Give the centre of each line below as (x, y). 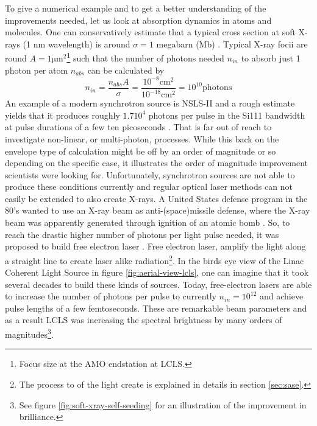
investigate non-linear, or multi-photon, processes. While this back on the (142, 138)
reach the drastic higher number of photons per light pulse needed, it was (142, 234)
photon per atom (37, 70)
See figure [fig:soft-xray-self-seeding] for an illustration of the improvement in (163, 404)
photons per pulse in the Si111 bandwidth (227, 115)
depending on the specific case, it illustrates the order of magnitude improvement (157, 163)
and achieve (281, 296)
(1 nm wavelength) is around (77, 44)
